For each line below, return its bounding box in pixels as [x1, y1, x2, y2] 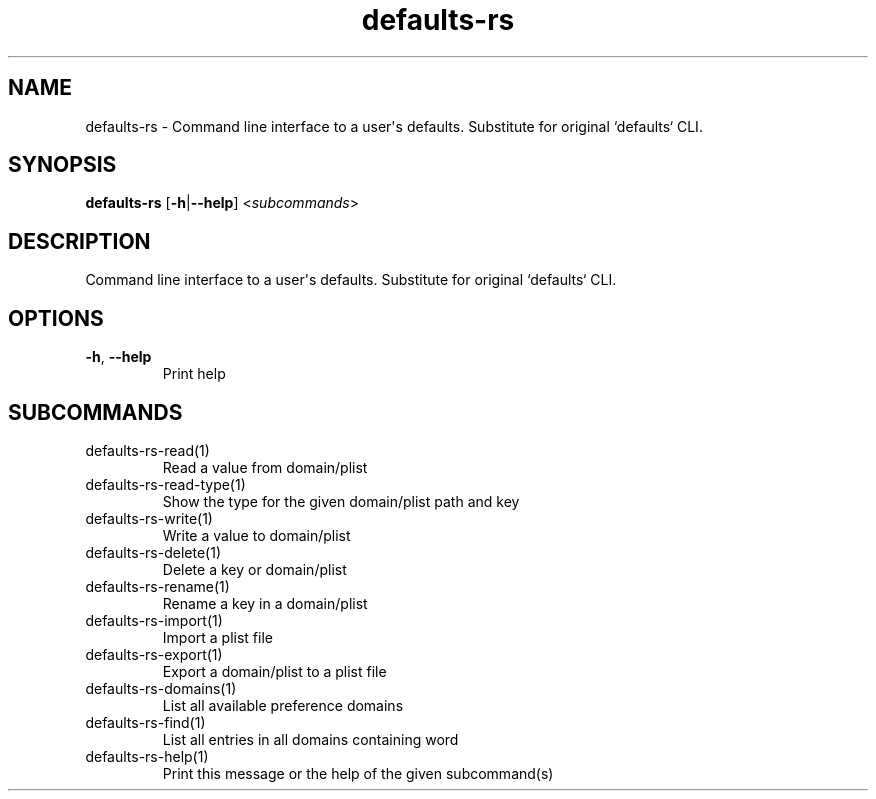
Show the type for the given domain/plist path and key [162, 492, 520, 510]
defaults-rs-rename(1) [85, 577, 230, 595]
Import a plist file [162, 628, 273, 646]
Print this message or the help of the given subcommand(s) [162, 764, 554, 782]
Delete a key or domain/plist [162, 560, 347, 578]
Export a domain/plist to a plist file [162, 662, 387, 680]
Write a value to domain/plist [162, 526, 351, 544]
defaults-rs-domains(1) [85, 679, 237, 697]
